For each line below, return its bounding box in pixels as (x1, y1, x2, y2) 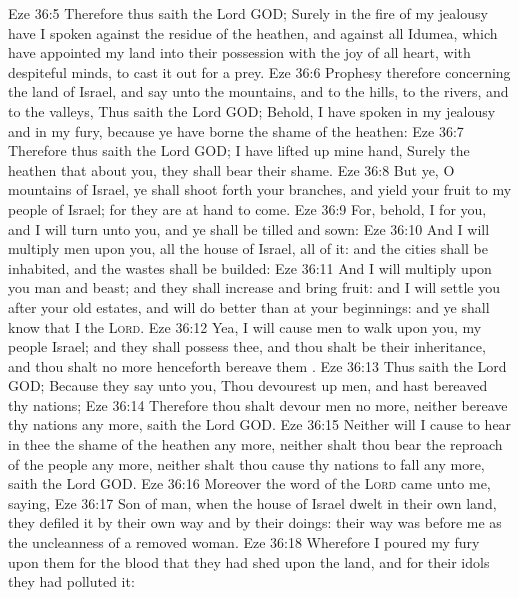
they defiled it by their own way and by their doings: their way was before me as (8, 512, 502, 533)
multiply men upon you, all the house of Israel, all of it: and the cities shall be (8, 238, 488, 259)
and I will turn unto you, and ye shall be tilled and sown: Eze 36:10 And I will (8, 218, 490, 239)
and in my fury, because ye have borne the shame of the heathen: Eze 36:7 (8, 120, 464, 141)
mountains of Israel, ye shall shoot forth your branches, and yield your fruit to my (8, 179, 512, 200)
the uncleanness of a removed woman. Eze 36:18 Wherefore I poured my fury (8, 532, 480, 553)
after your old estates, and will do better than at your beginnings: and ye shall (8, 296, 490, 317)
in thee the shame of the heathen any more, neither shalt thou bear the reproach (8, 434, 503, 455)
